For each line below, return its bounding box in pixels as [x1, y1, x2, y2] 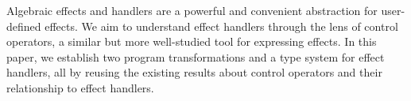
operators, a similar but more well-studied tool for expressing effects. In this [6, 33, 377, 50]
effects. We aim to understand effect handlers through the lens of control [45, 17, 398, 34]
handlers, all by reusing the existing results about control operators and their [6, 64, 382, 80]
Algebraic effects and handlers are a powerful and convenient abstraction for [6, 2, 378, 18]
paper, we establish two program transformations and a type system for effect [6, 48, 385, 65]
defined [6, 17, 41, 34]
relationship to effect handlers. [6, 79, 154, 95]
